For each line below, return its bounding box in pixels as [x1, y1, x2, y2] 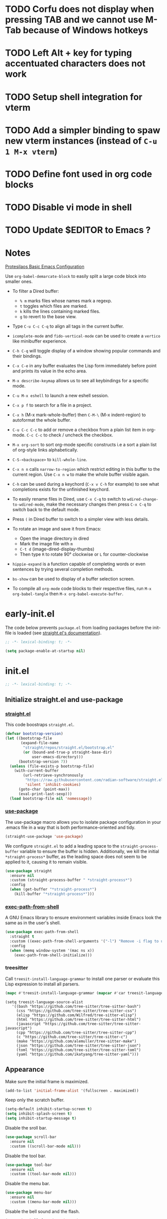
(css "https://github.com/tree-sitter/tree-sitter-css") [16, 1008, 137, 1013]
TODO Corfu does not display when [5, 3, 154, 15]
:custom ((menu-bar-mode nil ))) [9, 1200, 77, 1205]
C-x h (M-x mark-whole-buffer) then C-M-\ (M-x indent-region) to [12, 412, 146, 418]
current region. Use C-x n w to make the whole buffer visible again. [12, 471, 150, 478]
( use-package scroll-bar [5, 1134, 57, 1139]
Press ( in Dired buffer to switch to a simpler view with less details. [12, 516, 149, 522]
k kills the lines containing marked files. [19, 308, 100, 314]
